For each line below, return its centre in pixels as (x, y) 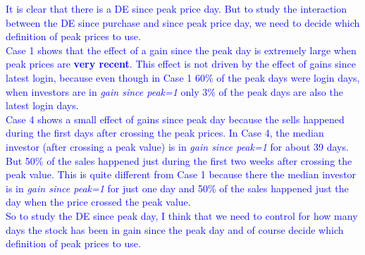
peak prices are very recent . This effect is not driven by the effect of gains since (181, 64)
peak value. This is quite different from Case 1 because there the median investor (181, 174)
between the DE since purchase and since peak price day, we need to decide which (183, 22)
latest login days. (42, 105)
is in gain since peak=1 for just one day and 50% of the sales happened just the (177, 188)
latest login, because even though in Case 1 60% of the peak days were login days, (183, 77)
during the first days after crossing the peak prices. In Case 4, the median (165, 133)
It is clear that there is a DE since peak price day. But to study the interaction (177, 8)
